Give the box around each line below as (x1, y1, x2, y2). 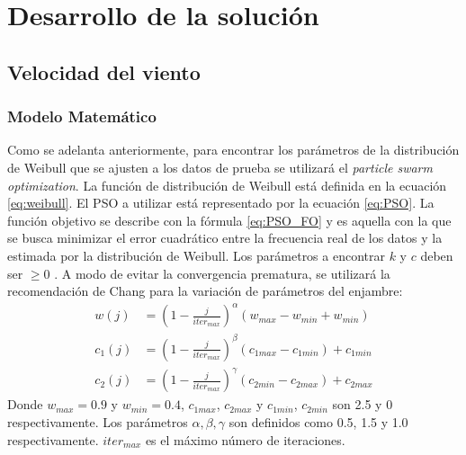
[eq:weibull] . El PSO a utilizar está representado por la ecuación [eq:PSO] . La (7, 193, 435, 212)
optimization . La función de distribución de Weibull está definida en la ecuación (7, 175, 447, 194)
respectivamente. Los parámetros (7, 412, 188, 431)
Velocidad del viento (7, 58, 201, 85)
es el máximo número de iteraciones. (145, 430, 345, 449)
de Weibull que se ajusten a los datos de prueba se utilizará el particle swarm (7, 157, 433, 176)
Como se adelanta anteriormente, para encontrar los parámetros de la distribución (7, 140, 460, 159)
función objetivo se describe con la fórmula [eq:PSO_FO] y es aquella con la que (7, 210, 452, 229)
